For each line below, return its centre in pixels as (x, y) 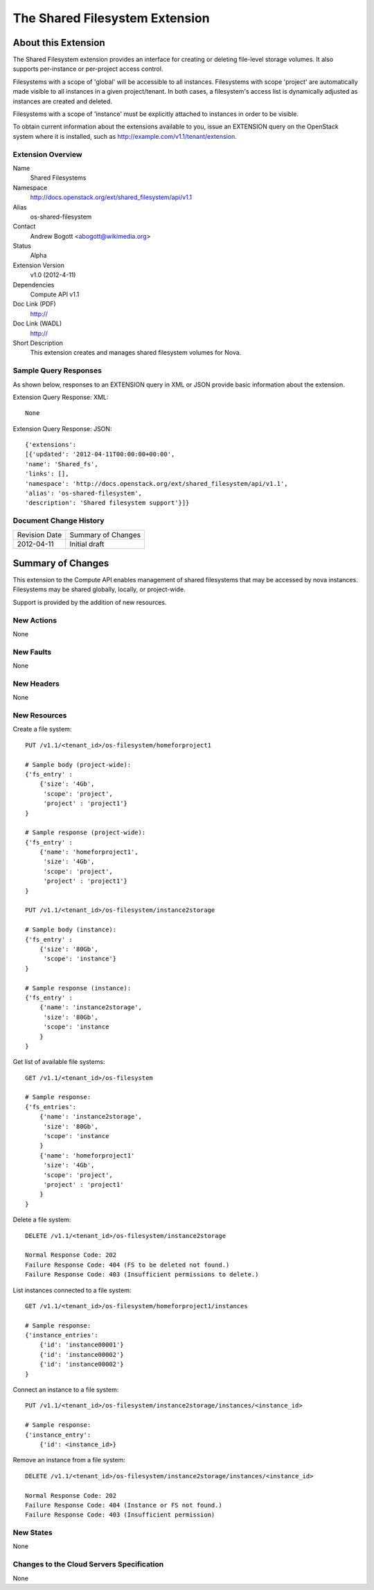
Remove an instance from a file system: (69, 1460)
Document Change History (59, 521)
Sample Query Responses (57, 371)
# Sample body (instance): (71, 930)
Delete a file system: (42, 1220)
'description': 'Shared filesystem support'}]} (107, 503)
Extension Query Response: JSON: (62, 429)
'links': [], (47, 474)
